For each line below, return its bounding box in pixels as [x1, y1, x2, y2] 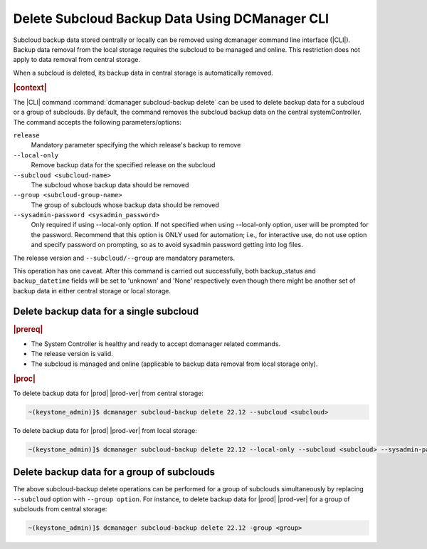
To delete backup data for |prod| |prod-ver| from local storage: [13, 426, 197, 434]
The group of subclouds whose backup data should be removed [31, 200, 220, 209]
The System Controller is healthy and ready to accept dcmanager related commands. [31, 339, 281, 348]
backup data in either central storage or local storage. [13, 286, 171, 295]
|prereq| [13, 324, 43, 334]
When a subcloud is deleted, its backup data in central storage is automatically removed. [13, 68, 273, 77]
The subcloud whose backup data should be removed [31, 180, 189, 189]
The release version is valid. [31, 350, 113, 358]
